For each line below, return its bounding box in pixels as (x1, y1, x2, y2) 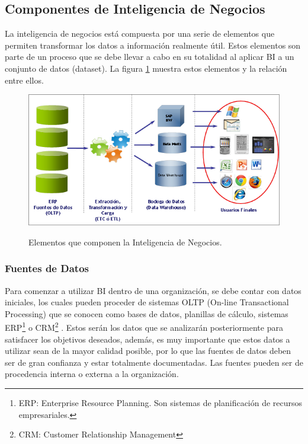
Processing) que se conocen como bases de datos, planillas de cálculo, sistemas (5, 307, 288, 320)
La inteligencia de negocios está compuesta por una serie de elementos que (5, 27, 275, 40)
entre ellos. (5, 74, 44, 86)
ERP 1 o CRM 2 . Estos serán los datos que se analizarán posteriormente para (5, 320, 283, 333)
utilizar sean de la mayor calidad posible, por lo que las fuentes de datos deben (5, 344, 291, 357)
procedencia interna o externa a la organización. (5, 368, 179, 380)
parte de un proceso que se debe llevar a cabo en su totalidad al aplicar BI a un (5, 50, 294, 63)
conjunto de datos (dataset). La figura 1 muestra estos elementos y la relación (5, 62, 287, 74)
